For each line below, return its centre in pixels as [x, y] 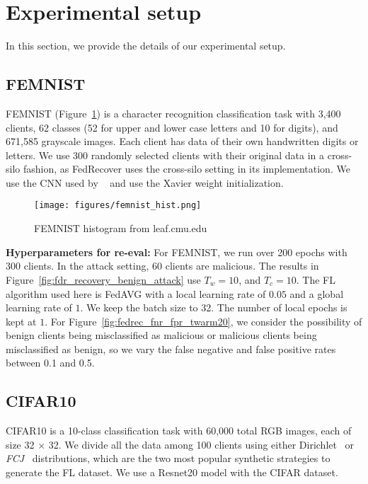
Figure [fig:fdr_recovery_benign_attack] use [103, 279]
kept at [21, 321]
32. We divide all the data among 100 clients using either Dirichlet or [201, 444]
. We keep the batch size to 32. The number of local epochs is [214, 307]
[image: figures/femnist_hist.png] [118, 206]
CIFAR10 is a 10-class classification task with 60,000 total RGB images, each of [179, 431]
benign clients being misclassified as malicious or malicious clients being [161, 335]
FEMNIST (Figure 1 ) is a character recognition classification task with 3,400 [173, 113]
